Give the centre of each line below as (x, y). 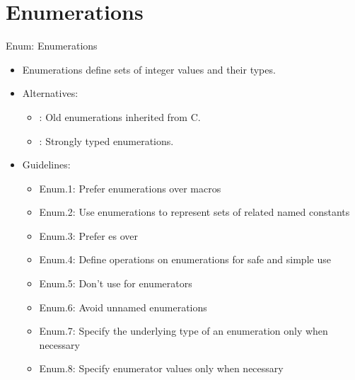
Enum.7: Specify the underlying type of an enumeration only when (184, 331)
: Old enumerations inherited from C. (120, 116)
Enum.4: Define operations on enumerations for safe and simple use (185, 259)
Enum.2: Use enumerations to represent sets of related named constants (194, 212)
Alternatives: (50, 93)
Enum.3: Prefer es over (89, 235)
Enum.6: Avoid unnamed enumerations (123, 307)
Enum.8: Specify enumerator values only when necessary (161, 368)
